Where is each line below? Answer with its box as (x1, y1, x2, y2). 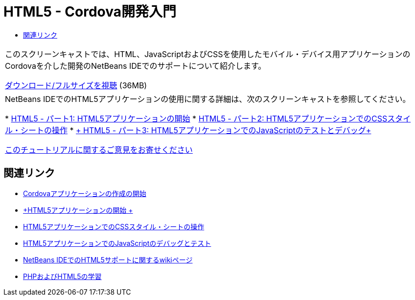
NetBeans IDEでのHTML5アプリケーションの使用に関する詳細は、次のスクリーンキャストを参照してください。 (5, 94, 411, 104)
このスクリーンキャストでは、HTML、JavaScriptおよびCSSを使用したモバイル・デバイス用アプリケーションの (5, 49, 411, 59)
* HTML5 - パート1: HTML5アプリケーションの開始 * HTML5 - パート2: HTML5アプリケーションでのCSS (5, 113, 388, 123)
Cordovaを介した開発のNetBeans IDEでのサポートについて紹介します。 (5, 60, 266, 71)
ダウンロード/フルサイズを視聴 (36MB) (5, 80, 147, 90)
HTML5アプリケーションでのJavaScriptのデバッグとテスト (23, 239, 211, 247)
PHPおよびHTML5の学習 (23, 272, 102, 280)
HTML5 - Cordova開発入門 (3, 3, 176, 20)
